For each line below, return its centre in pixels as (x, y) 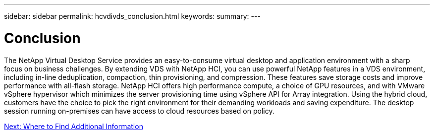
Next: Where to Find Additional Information (74, 126)
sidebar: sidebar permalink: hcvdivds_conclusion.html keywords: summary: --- (132, 16)
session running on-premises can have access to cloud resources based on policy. (139, 111)
